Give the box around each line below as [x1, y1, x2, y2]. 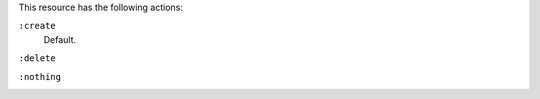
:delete [18, 53, 57, 64]
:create [18, 20, 57, 32]
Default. [43, 33, 77, 45]
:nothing [18, 71, 62, 82]
